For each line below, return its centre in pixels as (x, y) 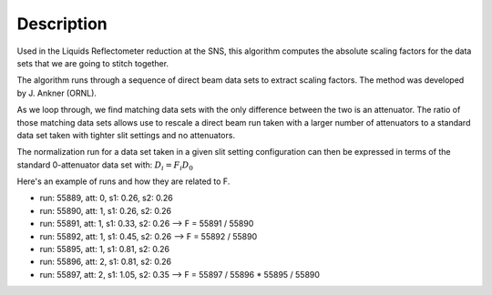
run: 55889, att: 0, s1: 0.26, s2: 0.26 (106, 198)
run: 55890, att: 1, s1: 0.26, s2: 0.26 (106, 210)
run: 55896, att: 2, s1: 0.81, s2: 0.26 (106, 262)
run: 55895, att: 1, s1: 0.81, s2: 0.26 (105, 249)
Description (62, 24)
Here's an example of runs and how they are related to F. (123, 181)
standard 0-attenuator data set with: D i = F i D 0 (105, 166)
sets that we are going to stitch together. (92, 63)
